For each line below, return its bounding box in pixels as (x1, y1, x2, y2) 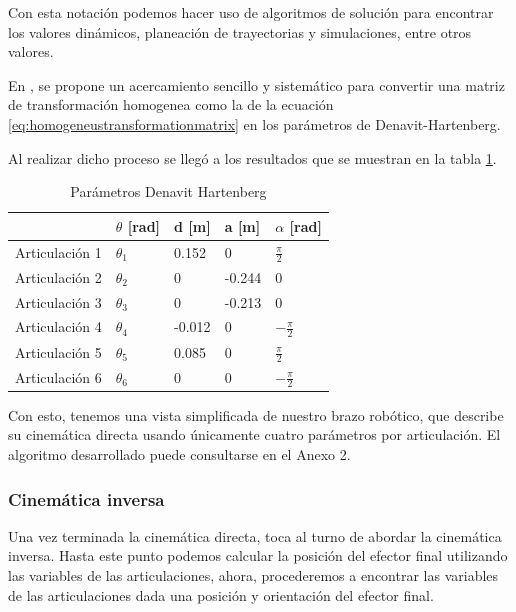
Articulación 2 (15, 266, 102, 287)
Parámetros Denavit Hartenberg (70, 181, 267, 202)
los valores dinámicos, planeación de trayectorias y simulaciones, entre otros (8, 21, 472, 42)
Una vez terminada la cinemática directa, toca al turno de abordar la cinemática (8, 525, 502, 546)
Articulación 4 (15, 316, 102, 337)
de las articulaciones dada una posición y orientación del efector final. (8, 584, 434, 605)
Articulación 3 (15, 291, 102, 312)
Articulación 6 (15, 366, 102, 387)
